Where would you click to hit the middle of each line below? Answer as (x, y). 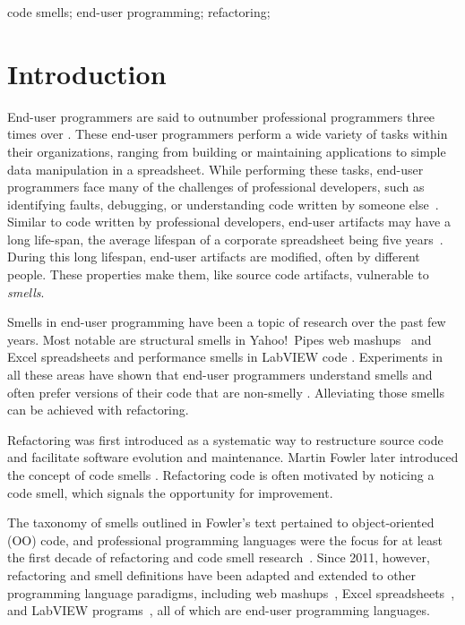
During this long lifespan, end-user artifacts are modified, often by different (214, 257)
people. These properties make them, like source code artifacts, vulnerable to (218, 274)
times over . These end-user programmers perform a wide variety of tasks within (228, 134)
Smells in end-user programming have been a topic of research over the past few (227, 322)
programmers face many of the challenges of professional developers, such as (216, 187)
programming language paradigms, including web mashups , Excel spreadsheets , (231, 592)
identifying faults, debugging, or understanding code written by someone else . (223, 204)
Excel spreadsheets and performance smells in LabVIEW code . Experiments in (225, 357)
